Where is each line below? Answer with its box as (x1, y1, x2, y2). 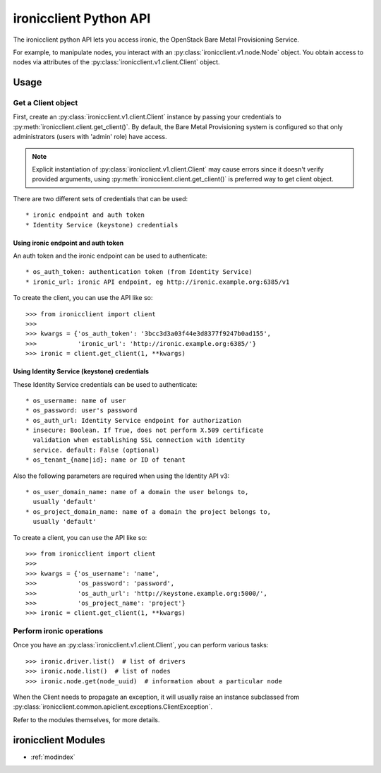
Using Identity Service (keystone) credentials (13, 367, 150, 376)
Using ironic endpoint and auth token (13, 239, 124, 247)
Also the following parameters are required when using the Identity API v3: (13, 472, 230, 480)
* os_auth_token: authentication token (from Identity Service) (25, 268, 253, 276)
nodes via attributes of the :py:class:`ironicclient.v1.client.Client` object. (13, 58, 220, 66)
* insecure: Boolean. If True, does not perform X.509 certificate (25, 426, 264, 434)
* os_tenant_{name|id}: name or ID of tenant (25, 456, 186, 464)
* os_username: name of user (25, 396, 126, 405)
